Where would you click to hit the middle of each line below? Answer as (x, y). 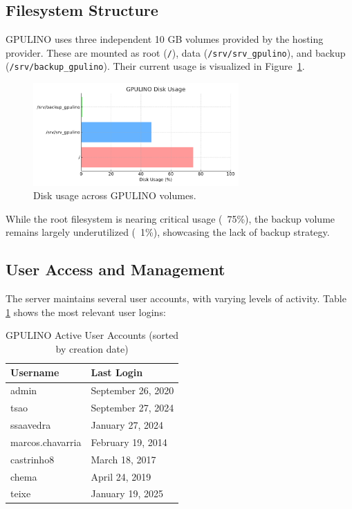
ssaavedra (31, 424)
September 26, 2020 (132, 390)
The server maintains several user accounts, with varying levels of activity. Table (176, 298)
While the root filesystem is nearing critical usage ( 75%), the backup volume (170, 218)
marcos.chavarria (46, 442)
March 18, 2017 (123, 459)
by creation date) (92, 348)
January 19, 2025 (127, 493)
